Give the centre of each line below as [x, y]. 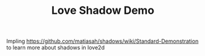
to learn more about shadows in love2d [56, 48]
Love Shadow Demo [103, 11]
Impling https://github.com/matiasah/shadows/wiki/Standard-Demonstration [102, 41]
